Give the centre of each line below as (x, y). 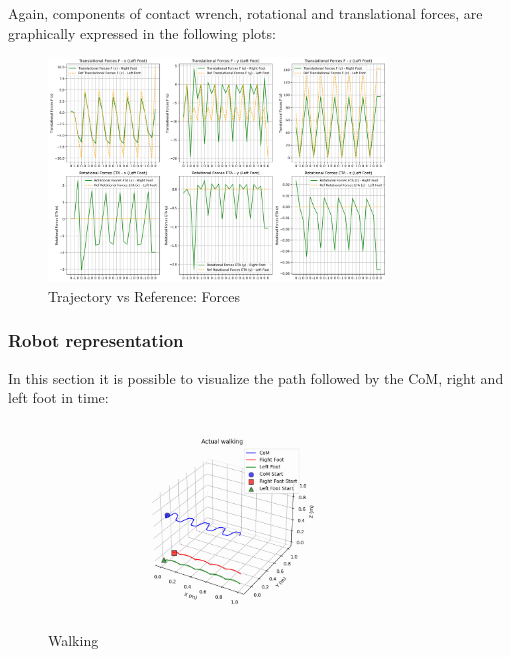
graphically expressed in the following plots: (142, 32)
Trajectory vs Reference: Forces (144, 295)
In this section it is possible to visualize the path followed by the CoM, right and (256, 377)
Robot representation (96, 340)
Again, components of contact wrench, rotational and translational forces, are (245, 13)
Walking (73, 639)
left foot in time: (58, 397)
